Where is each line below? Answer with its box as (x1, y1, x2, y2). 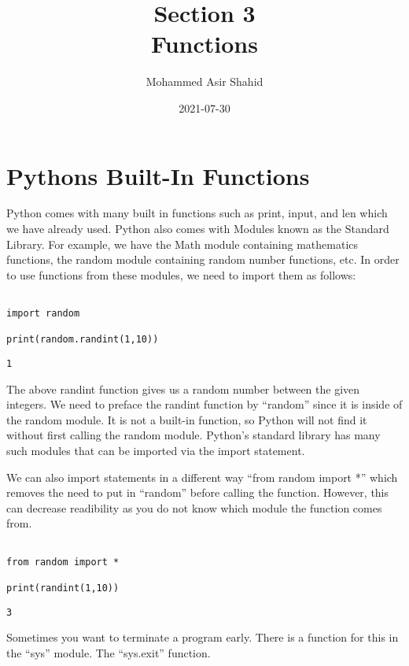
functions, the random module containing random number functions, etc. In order (6, 251, 400, 268)
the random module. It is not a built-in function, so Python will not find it (6, 411, 367, 427)
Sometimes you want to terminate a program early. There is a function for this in (6, 629, 399, 646)
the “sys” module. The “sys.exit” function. (6, 644, 211, 660)
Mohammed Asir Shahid (146, 73, 263, 90)
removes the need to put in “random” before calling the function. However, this (6, 484, 389, 501)
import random (6, 308, 80, 320)
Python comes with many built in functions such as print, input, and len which (6, 205, 388, 221)
